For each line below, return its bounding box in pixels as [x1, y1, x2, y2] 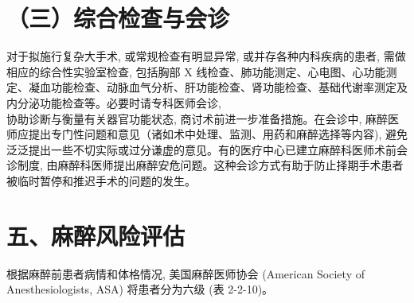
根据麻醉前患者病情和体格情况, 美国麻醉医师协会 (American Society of [6, 265, 365, 282]
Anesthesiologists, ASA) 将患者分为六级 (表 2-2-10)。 [6, 281, 274, 297]
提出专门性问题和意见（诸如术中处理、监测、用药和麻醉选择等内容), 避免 [28, 126, 408, 142]
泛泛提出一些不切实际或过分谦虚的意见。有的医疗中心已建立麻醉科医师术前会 [6, 141, 408, 157]
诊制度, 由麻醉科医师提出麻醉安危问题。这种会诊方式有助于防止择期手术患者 [6, 157, 404, 173]
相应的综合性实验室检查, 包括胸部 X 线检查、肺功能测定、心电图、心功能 [6, 63, 386, 80]
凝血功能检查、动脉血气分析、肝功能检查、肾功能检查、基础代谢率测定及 [28, 79, 408, 95]
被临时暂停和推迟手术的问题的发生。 [6, 172, 196, 188]
